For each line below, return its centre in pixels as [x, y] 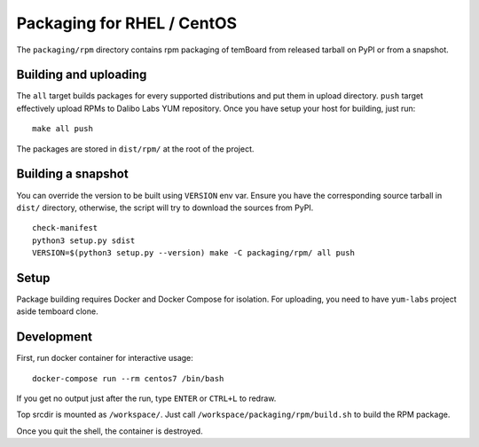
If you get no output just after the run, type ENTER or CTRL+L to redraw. [146, 398]
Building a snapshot [72, 174]
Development [55, 337]
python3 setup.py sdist [84, 240]
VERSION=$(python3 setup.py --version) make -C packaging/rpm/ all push [193, 253]
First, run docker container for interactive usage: [105, 358]
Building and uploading [82, 75]
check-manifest [65, 228]
